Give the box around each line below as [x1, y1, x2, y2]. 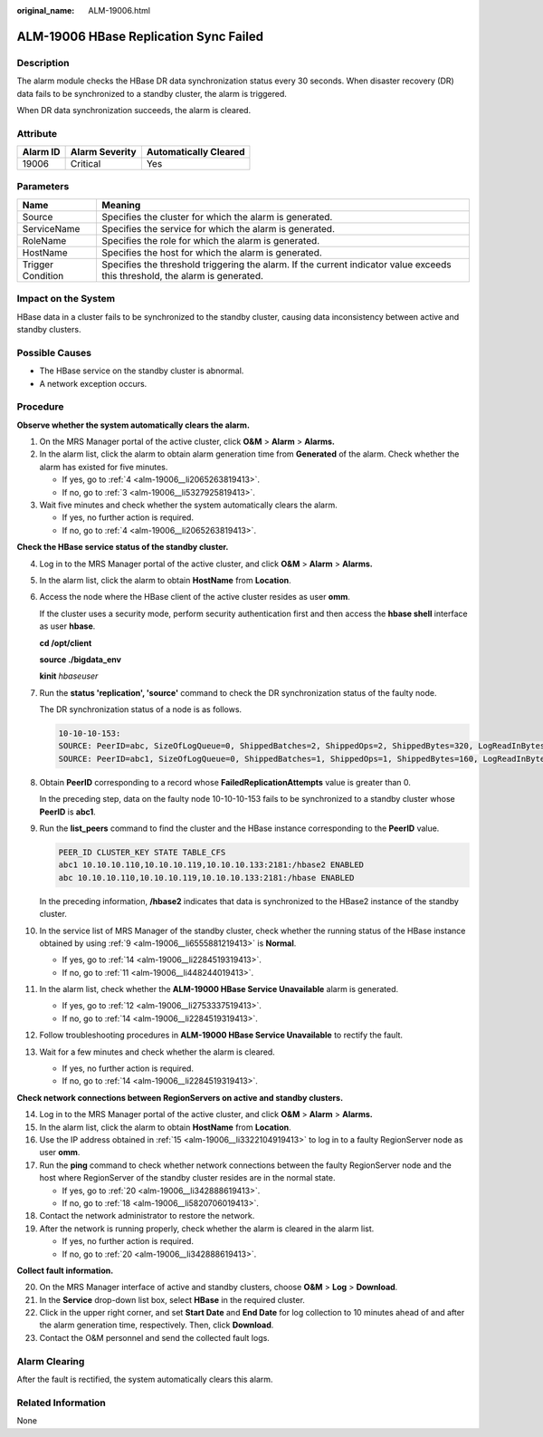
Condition [22, 269, 64, 282]
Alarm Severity [70, 146, 137, 159]
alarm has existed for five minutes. [39, 461, 168, 472]
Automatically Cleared [146, 146, 245, 159]
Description [16, 56, 70, 69]
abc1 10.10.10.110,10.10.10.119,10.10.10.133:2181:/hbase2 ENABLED [58, 860, 365, 870]
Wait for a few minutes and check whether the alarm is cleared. [39, 1046, 275, 1057]
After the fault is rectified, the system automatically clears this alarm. [16, 1374, 273, 1384]
